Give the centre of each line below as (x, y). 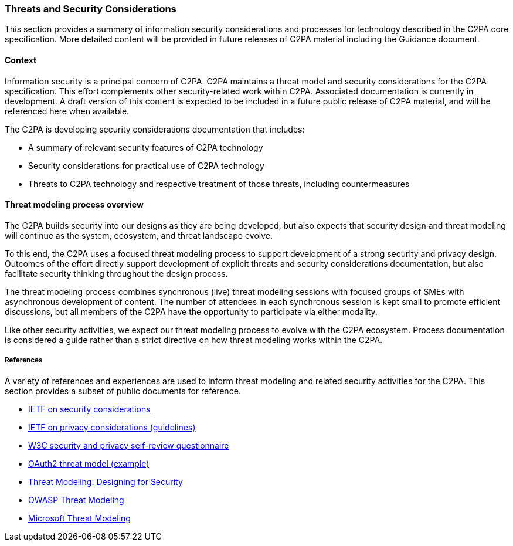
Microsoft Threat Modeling (79, 518)
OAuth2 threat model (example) (89, 463)
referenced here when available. (67, 111)
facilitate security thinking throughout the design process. (116, 273)
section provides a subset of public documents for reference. (123, 391)
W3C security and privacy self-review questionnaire (129, 445)
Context (21, 60)
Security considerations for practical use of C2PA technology (146, 165)
